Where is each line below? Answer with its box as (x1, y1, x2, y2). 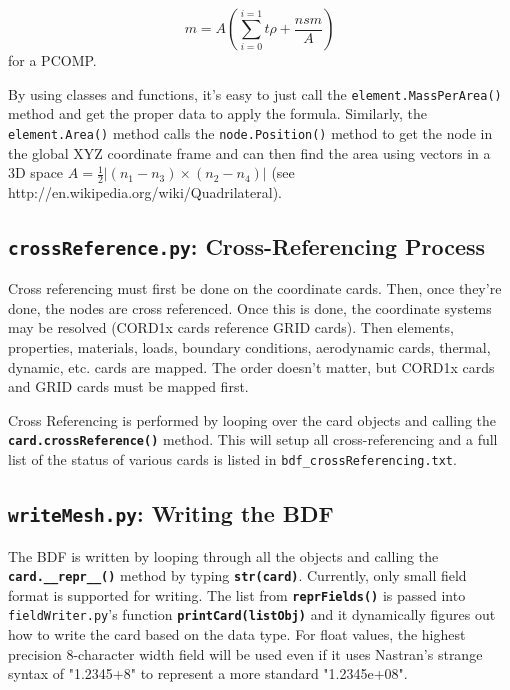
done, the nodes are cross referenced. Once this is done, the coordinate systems (8, 297, 492, 318)
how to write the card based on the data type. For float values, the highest (8, 624, 466, 645)
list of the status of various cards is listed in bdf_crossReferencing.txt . (8, 449, 457, 470)
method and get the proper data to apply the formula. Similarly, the (8, 103, 428, 124)
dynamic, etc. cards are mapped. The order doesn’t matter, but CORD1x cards (8, 356, 495, 377)
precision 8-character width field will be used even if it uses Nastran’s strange (8, 643, 483, 664)
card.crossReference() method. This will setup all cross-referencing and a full (8, 429, 498, 450)
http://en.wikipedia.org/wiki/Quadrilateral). (8, 181, 282, 202)
